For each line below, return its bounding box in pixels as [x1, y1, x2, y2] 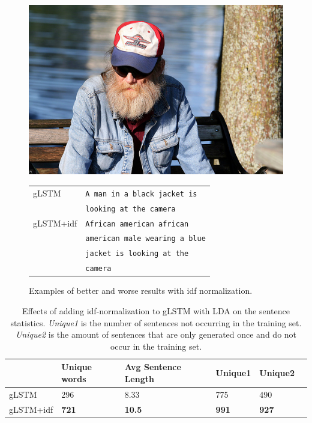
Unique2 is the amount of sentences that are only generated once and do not [15, 328, 297, 341]
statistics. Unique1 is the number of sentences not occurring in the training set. [10, 316, 302, 329]
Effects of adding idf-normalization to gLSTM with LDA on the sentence [22, 305, 290, 317]
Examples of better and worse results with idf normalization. [29, 284, 253, 297]
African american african [85, 219, 189, 228]
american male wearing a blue [85, 234, 206, 243]
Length [124, 372, 154, 385]
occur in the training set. [110, 339, 202, 352]
